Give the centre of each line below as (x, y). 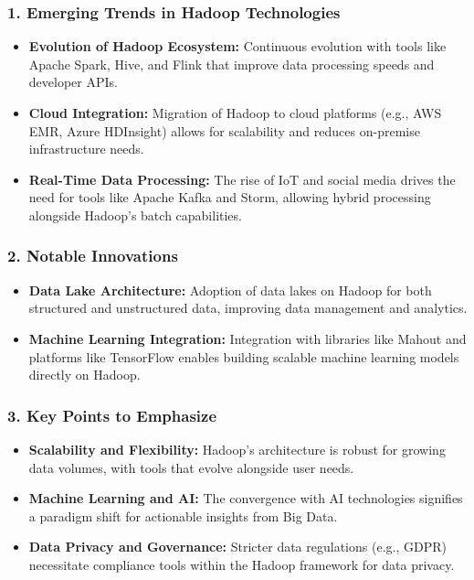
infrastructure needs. (86, 149)
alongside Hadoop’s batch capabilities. (135, 215)
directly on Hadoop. (84, 375)
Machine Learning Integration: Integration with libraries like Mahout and (248, 338)
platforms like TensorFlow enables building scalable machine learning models (244, 356)
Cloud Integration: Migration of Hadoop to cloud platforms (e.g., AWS (235, 113)
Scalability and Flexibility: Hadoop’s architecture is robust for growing (237, 449)
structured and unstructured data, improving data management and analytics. (248, 308)
